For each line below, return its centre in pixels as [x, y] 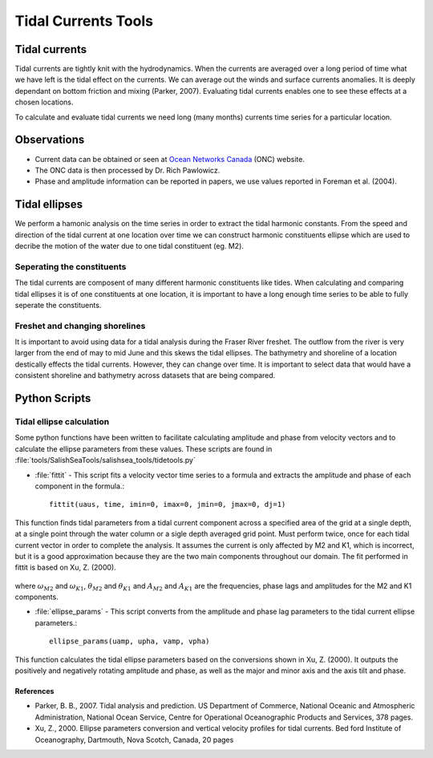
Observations [50, 140]
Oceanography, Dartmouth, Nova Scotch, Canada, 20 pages [134, 740]
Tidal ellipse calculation [62, 422]
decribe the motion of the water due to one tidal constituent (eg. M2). [129, 246]
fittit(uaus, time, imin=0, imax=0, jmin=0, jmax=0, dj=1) [168, 505]
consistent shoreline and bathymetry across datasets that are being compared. [145, 375]
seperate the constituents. [58, 305]
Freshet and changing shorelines [80, 326]
